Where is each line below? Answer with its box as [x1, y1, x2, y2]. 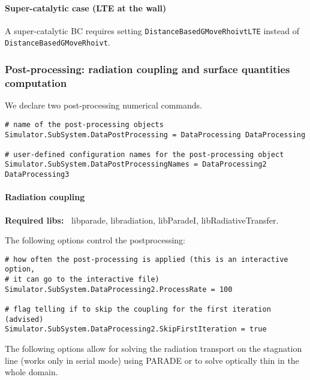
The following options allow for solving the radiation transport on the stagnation [5, 342, 302, 355]
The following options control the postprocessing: [5, 234, 186, 246]
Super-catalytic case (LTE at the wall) [5, 1, 167, 14]
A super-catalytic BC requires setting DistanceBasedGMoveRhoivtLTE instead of [5, 24, 300, 37]
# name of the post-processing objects [5, 120, 164, 129]
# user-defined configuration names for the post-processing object [5, 150, 284, 159]
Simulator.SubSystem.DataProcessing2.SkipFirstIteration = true [5, 325, 267, 334]
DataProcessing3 [5, 170, 70, 179]
